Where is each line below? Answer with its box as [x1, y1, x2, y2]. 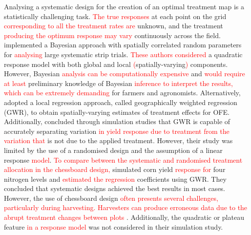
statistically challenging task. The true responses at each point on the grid [4, 11, 227, 21]
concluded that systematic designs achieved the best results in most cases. [4, 183, 226, 193]
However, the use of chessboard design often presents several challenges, [4, 192, 218, 203]
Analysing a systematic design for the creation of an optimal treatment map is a [4, 1, 245, 11]
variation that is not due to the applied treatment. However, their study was [4, 135, 233, 146]
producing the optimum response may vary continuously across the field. [4, 30, 221, 40]
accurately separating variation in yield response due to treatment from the [4, 126, 230, 136]
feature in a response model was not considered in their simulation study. [4, 221, 223, 232]
